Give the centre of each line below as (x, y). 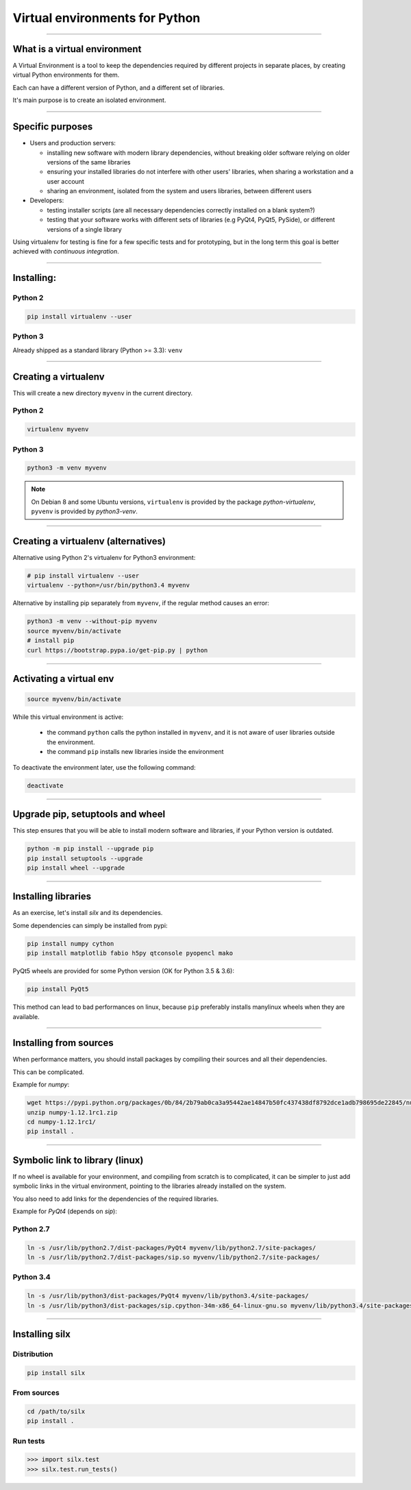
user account (66, 181)
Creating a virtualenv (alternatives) (89, 541)
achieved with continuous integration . (66, 252)
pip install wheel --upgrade (76, 868)
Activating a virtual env (63, 679)
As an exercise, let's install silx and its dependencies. (88, 913)
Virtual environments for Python (107, 18)
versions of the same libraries (89, 162)
